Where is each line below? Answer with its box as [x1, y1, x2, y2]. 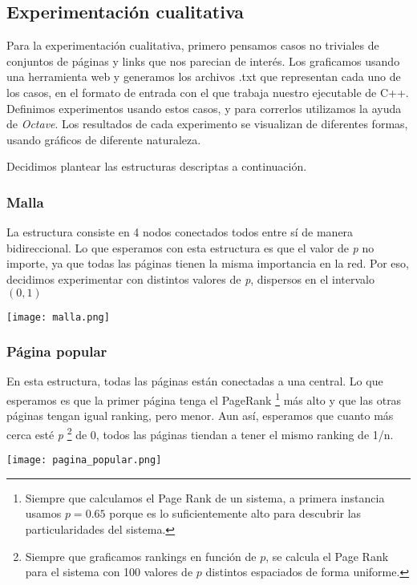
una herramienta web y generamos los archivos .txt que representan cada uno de [6, 68, 401, 85]
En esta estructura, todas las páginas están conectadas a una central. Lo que [6, 373, 383, 389]
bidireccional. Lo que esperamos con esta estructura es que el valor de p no [6, 239, 374, 256]
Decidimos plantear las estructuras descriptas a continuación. [6, 158, 307, 175]
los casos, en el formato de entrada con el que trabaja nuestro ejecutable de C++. [6, 83, 409, 100]
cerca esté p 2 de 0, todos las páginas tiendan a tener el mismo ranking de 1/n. [6, 423, 394, 442]
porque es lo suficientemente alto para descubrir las [109, 505, 362, 522]
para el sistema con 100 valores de [25, 563, 193, 580]
